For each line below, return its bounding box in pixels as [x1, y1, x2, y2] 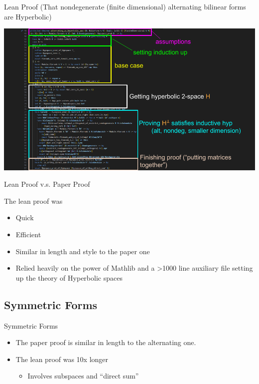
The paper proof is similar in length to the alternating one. [15, 337, 196, 348]
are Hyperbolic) [4, 11, 52, 21]
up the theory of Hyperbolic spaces [15, 272, 123, 283]
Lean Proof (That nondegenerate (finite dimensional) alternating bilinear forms [4, 1, 246, 11]
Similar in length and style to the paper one [15, 246, 150, 256]
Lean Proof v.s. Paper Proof [4, 179, 90, 189]
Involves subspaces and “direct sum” [27, 371, 139, 381]
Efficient [15, 229, 41, 240]
